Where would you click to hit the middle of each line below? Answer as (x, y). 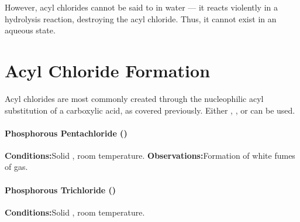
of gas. (16, 167)
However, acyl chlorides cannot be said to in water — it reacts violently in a (142, 7)
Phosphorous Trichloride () (61, 189)
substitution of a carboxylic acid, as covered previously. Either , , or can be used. (150, 110)
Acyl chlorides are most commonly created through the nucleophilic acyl (134, 98)
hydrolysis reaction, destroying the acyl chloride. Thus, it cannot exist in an (141, 18)
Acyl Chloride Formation (108, 70)
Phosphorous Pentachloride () (66, 133)
